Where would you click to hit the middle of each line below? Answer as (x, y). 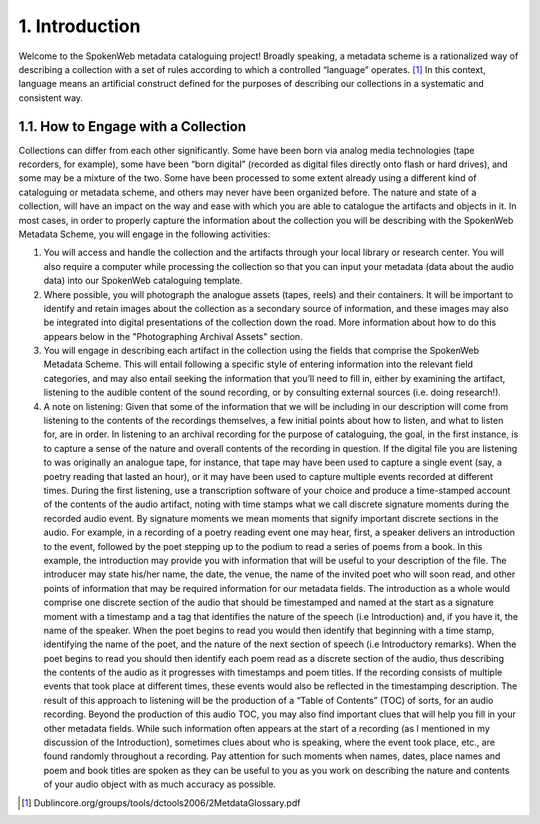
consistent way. (51, 97)
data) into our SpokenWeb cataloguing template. (143, 281)
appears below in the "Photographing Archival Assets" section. (173, 336)
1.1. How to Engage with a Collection (132, 126)
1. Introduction (79, 26)
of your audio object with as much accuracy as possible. (160, 784)
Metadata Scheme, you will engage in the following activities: (144, 234)
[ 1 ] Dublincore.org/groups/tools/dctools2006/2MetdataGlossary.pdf (161, 802)
